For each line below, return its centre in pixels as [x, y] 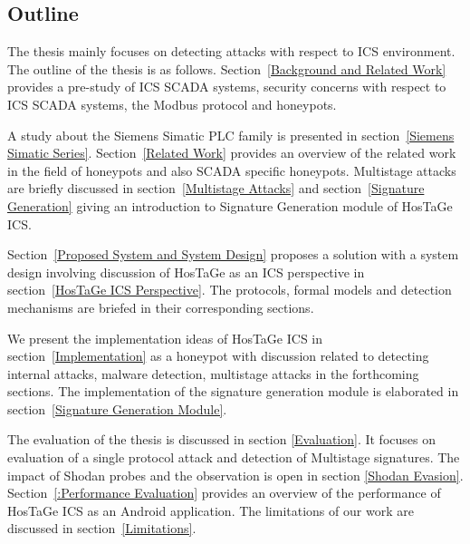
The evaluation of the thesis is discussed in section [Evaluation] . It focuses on [221, 439]
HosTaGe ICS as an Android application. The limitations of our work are [211, 510]
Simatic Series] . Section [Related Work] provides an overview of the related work [232, 153]
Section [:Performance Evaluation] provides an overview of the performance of [224, 493]
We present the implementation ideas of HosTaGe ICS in [165, 338]
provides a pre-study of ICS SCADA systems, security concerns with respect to [227, 87]
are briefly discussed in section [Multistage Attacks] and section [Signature [216, 188]
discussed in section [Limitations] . [102, 528]
